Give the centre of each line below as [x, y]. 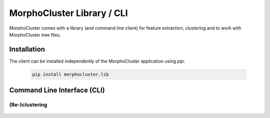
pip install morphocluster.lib [71, 74]
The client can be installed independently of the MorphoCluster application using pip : [97, 61]
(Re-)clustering [28, 105]
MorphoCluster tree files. [35, 34]
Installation [27, 49]
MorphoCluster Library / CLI [68, 13]
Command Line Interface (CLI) [57, 90]
